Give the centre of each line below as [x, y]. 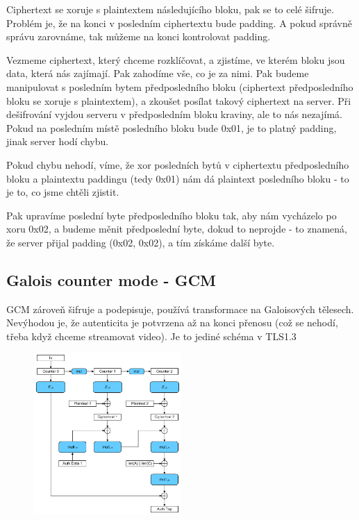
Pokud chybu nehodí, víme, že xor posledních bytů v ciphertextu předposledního [178, 164]
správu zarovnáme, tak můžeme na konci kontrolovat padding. [139, 36]
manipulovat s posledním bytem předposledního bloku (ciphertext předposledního [180, 86]
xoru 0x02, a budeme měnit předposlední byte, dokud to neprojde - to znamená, [177, 229]
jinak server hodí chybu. [58, 141]
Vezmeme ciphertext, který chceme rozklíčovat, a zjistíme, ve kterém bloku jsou [176, 59]
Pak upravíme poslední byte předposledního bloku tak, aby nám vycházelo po [172, 215]
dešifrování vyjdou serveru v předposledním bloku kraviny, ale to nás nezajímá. [174, 114]
